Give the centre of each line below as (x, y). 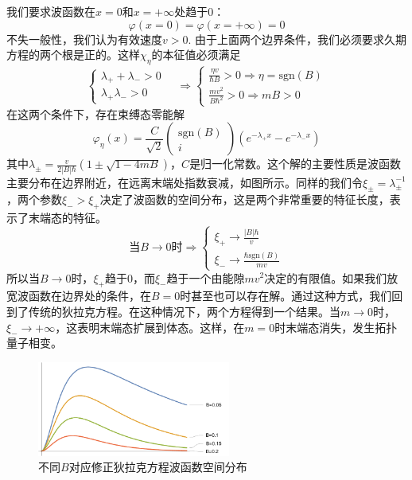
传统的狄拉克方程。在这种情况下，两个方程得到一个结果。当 (184, 311)
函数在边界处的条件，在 (89, 296)
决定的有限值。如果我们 (326, 277)
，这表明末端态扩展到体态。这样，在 (150, 327)
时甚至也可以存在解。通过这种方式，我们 (286, 296)
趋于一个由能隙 (206, 277)
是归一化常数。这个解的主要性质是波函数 (295, 164)
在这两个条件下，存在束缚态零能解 (95, 113)
